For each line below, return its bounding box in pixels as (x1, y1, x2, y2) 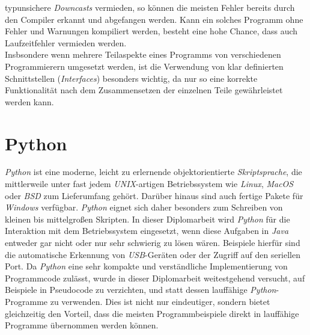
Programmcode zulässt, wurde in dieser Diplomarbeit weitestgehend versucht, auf (5, 271, 305, 284)
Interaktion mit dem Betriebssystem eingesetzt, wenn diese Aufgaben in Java (5, 224, 289, 237)
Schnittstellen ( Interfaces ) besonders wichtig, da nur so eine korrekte (5, 72, 258, 84)
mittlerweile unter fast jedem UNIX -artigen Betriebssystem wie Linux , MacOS (5, 177, 294, 190)
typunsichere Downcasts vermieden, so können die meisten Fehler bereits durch (5, 1, 295, 13)
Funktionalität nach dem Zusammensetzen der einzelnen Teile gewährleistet (5, 84, 283, 96)
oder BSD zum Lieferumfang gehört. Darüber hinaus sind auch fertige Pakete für (5, 189, 303, 201)
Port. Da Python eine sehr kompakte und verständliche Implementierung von (5, 260, 288, 272)
